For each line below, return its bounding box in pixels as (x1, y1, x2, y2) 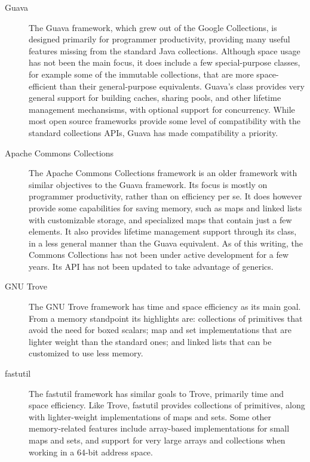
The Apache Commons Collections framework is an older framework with (29, 167, 297, 179)
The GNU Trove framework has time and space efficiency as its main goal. (29, 300, 301, 313)
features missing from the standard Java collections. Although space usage (29, 44, 300, 57)
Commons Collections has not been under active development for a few (29, 248, 289, 261)
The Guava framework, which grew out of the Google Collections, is (29, 21, 277, 33)
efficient (29, 79, 57, 92)
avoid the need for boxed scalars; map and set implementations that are (29, 324, 291, 336)
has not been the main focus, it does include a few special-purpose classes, (29, 56, 300, 69)
